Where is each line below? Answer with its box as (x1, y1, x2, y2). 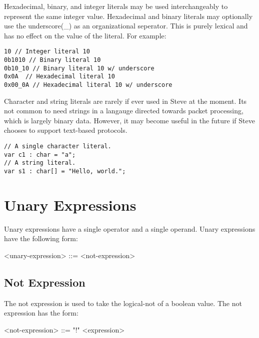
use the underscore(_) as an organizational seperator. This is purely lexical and (4, 20, 248, 31)
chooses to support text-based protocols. (4, 125, 127, 135)
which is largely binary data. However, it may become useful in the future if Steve (4, 115, 255, 125)
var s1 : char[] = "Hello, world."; (4, 168, 126, 175)
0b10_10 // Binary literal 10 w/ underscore (4, 64, 154, 72)
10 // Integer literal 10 (4, 48, 90, 55)
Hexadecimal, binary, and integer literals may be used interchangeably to (4, 1, 228, 11)
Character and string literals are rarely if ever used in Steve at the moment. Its (4, 95, 247, 106)
